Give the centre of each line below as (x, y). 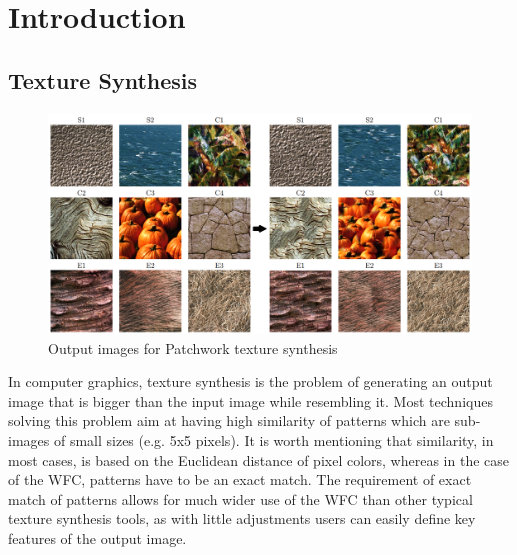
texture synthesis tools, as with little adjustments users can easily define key (242, 518)
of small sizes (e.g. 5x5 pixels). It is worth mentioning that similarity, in (273, 440)
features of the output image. (97, 538)
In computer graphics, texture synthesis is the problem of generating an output (250, 381)
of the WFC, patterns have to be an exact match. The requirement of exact (240, 479)
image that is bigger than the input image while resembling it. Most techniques (250, 400)
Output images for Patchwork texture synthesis (193, 347)
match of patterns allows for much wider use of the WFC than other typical (240, 498)
